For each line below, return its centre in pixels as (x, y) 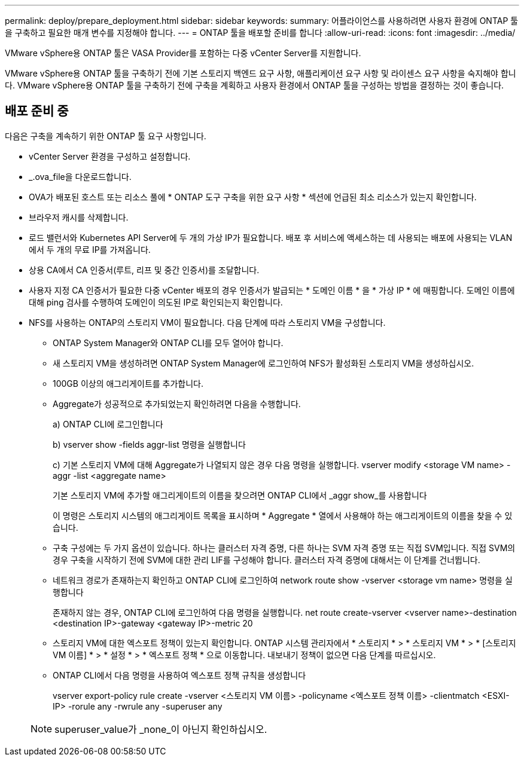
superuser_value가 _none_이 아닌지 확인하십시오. (161, 729)
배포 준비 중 (37, 111)
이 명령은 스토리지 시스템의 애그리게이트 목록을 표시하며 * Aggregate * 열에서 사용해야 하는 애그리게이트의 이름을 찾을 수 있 (283, 515)
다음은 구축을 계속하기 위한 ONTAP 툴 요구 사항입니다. (106, 136)
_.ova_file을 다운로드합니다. (80, 176)
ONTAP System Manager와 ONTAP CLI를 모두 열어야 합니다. (168, 343)
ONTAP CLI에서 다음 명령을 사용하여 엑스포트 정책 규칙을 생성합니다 (179, 675)
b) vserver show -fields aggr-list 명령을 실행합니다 (149, 444)
